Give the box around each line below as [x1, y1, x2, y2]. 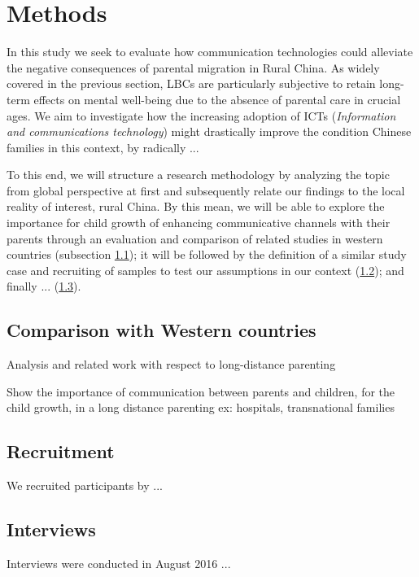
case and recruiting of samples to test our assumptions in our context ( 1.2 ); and [7, 261, 404, 278]
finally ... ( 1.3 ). [7, 278, 81, 295]
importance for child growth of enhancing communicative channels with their [7, 214, 391, 231]
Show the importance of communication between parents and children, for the [7, 382, 395, 400]
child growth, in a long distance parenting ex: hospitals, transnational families [7, 399, 395, 416]
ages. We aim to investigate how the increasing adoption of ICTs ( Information [7, 107, 396, 124]
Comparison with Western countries [7, 317, 316, 343]
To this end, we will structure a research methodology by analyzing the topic [7, 166, 390, 183]
